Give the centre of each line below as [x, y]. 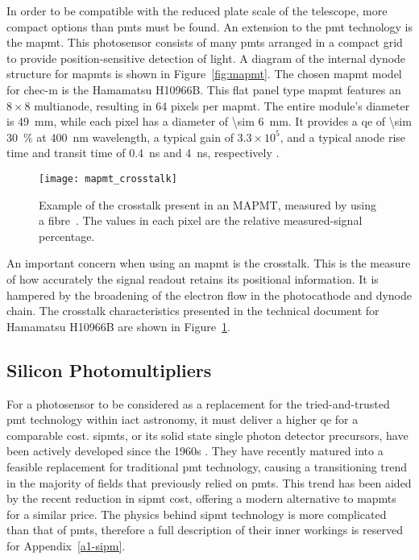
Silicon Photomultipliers [109, 369]
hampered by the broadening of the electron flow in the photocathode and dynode [209, 295]
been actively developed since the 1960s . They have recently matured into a [195, 451]
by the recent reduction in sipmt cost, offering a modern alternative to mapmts [201, 498]
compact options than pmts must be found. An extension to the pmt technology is [210, 26]
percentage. [67, 236]
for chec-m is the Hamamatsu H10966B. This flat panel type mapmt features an [204, 89]
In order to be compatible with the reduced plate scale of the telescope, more [197, 10]
